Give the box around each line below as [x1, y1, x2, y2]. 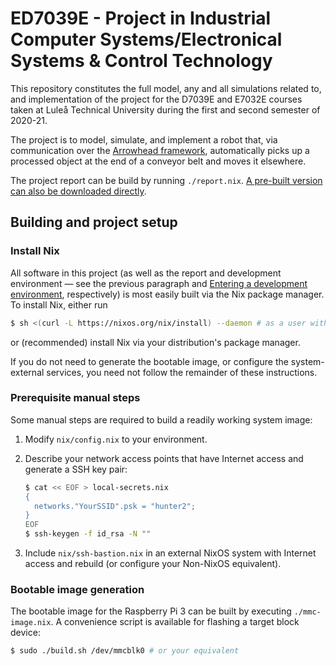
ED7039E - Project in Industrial [10, 7, 272, 30]
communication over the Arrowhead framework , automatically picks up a [10, 144, 310, 156]
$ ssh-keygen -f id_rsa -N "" [24, 529, 152, 539]
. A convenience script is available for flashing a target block [50, 616, 300, 628]
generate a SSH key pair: [24, 463, 128, 475]
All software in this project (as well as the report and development [10, 267, 282, 279]
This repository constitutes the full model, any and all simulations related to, [10, 82, 322, 94]
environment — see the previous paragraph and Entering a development [10, 277, 308, 289]
